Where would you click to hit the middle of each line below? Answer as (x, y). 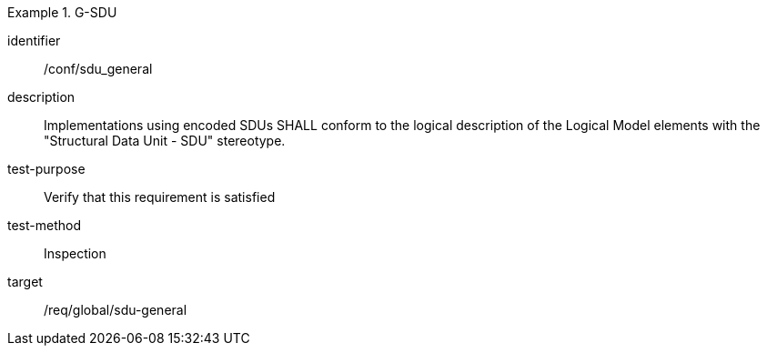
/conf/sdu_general (98, 69)
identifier (34, 40)
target (25, 282)
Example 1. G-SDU (62, 12)
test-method (44, 225)
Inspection (75, 253)
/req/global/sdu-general (116, 310)
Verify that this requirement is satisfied (160, 197)
